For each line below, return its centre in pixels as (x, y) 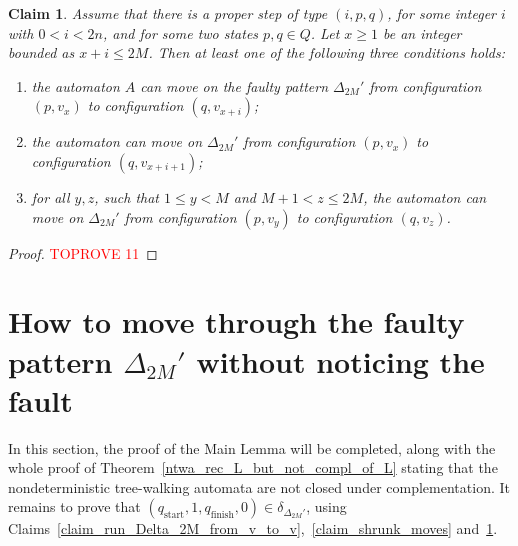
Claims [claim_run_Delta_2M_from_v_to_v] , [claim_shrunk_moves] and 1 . (253, 528)
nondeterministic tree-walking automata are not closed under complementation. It (259, 486)
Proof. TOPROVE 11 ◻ (83, 252)
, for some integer (442, 13)
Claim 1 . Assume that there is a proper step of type (168, 13)
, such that (126, 196)
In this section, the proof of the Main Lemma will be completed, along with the (252, 447)
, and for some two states (180, 32)
